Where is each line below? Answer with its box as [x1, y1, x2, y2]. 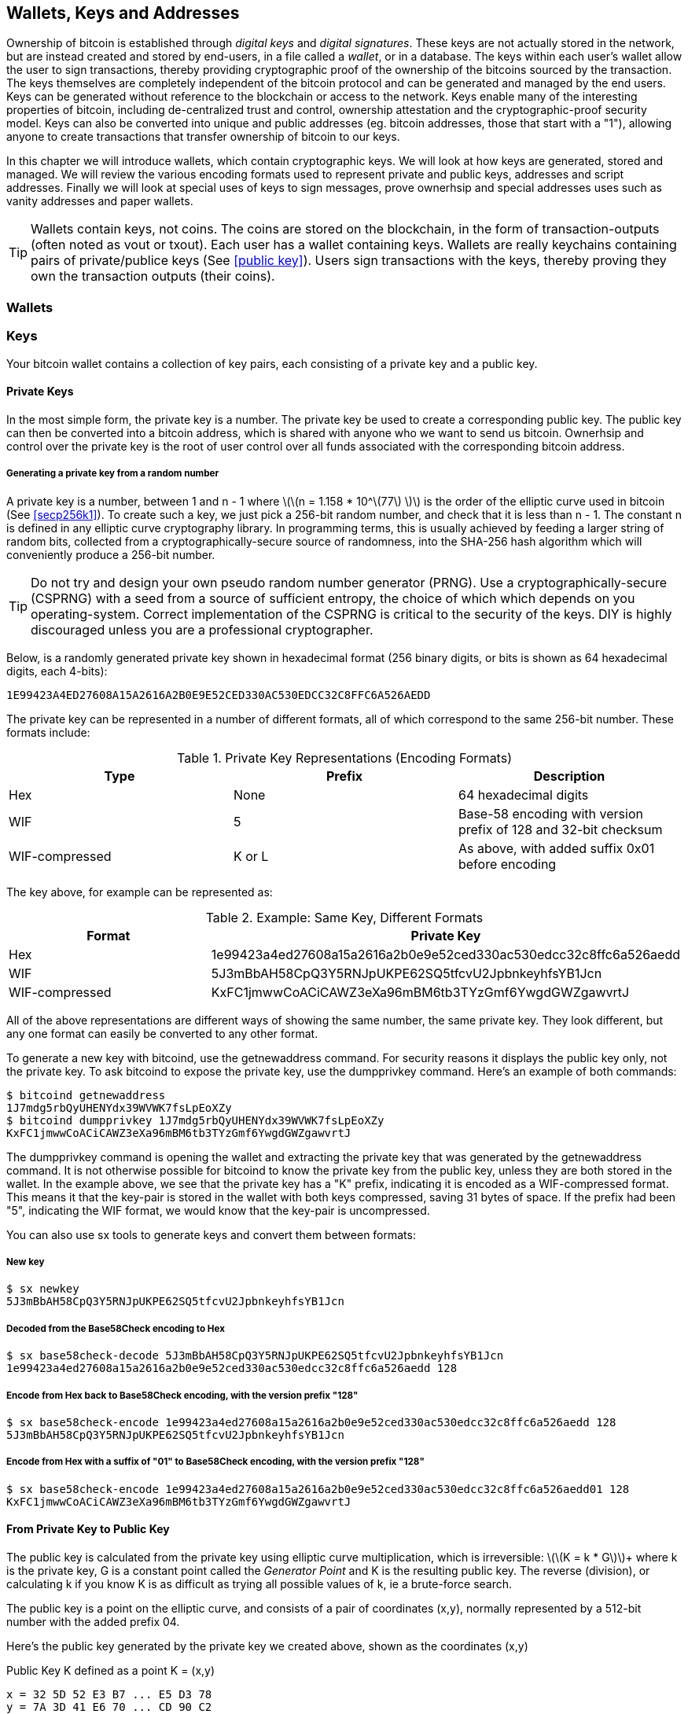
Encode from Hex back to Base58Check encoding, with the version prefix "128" [6, 1389, 359, 1401]
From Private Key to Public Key [6, 1522, 170, 1536]
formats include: [6, 725, 90, 739]
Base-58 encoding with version [458, 805, 643, 822]
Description [533, 767, 605, 784]
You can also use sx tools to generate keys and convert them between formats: [6, 1227, 416, 1241]
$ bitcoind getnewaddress [6, 1088, 166, 1102]
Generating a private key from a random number [6, 468, 219, 480]
